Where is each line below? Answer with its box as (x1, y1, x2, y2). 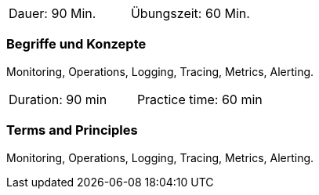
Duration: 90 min (9, 91, 107, 107)
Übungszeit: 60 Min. (130, 5, 250, 21)
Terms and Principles (6, 122, 138, 139)
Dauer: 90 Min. (9, 5, 96, 21)
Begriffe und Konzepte (6, 36, 147, 52)
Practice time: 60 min (136, 91, 263, 107)
